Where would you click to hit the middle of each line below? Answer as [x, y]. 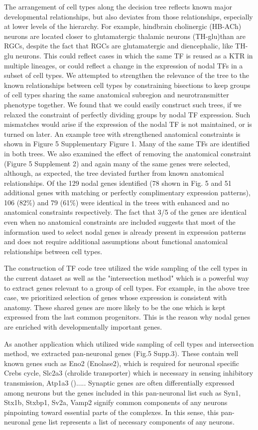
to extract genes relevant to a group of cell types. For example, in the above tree [127, 287]
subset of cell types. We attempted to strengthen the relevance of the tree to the [127, 75]
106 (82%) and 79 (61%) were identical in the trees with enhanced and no [117, 202]
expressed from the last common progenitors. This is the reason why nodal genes [127, 317]
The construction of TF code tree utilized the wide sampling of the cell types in [126, 268]
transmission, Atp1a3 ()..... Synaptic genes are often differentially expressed [119, 382]
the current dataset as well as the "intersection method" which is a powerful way [127, 278]
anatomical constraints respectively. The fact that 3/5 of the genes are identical [125, 212]
